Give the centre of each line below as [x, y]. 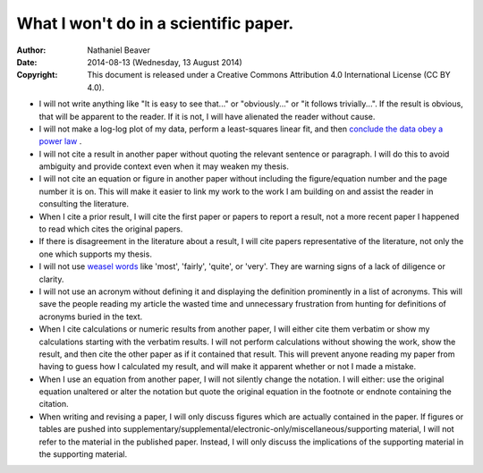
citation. [54, 404]
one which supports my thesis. [95, 254]
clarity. [51, 279]
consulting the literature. [84, 204]
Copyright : [37, 75]
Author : [31, 50]
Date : [27, 62]
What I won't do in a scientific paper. [155, 23]
